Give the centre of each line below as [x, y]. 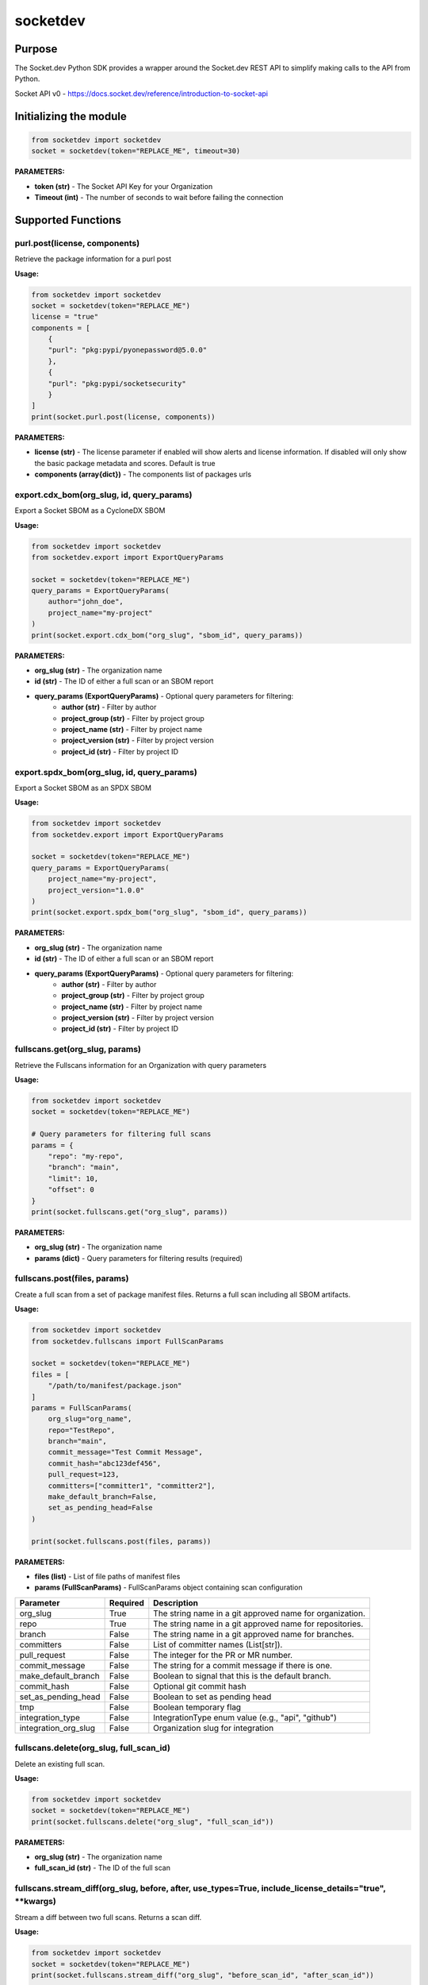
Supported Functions [68, 220]
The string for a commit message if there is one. [243, 1665]
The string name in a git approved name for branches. [254, 1634]
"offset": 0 [71, 1190]
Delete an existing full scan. [60, 1763]
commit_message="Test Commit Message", [126, 1452]
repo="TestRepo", [82, 1430]
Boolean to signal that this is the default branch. [243, 1675]
